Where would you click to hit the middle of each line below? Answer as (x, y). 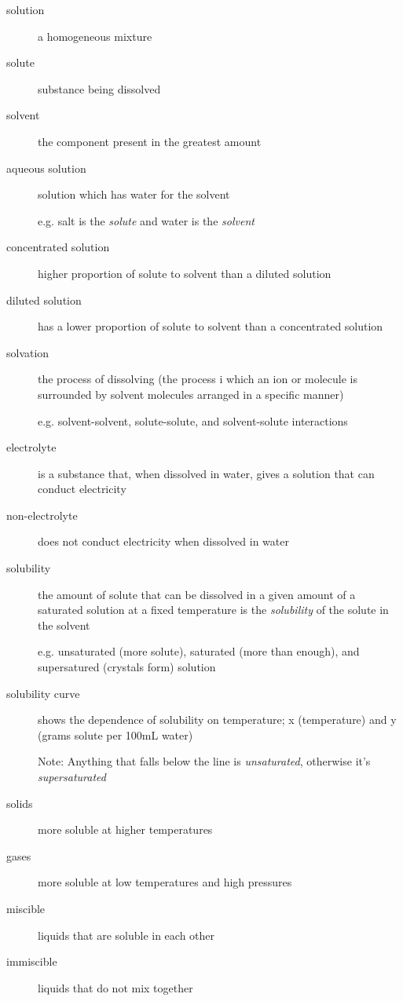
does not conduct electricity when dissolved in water (163, 541)
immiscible (32, 961)
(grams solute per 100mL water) (115, 734)
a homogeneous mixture (95, 36)
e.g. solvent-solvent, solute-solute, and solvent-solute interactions (193, 420)
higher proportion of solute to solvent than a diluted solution (185, 273)
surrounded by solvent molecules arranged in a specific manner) (191, 394)
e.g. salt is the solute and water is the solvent (146, 220)
